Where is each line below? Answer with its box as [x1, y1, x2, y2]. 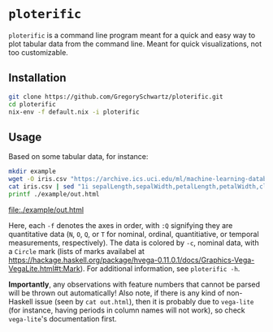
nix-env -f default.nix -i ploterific [8, 108, 140, 116]
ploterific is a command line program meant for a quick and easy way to [8, 30, 256, 40]
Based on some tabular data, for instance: [8, 152, 149, 162]
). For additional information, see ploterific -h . [80, 263, 240, 274]
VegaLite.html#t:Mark [8, 263, 81, 274]
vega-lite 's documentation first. [8, 313, 117, 323]
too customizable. [8, 47, 69, 57]
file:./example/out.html [8, 205, 84, 214]
